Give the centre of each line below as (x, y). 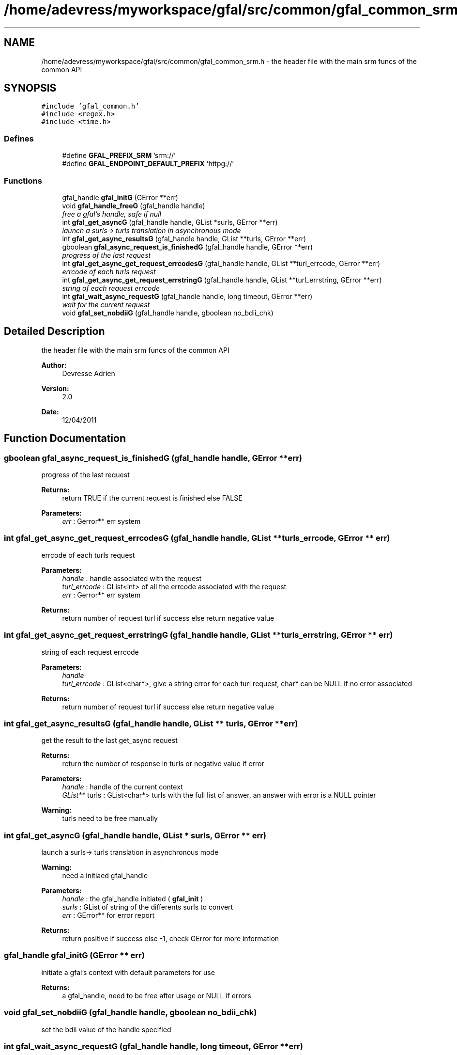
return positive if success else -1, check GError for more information (171, 938)
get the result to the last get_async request (109, 740)
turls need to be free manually (110, 819)
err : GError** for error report (108, 915)
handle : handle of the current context (122, 787)
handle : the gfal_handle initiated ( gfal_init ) (133, 899)
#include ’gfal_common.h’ (90, 106)
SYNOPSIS (30, 88)
